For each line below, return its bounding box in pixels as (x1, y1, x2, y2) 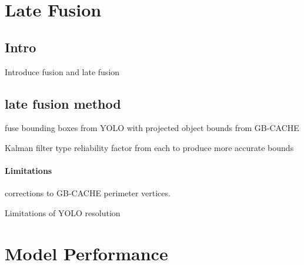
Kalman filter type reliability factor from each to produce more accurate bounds (5, 141, 294, 153)
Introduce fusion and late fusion (5, 65, 120, 78)
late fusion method (5, 94, 121, 112)
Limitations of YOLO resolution (5, 206, 121, 219)
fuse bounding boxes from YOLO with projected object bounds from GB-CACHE (5, 122, 299, 134)
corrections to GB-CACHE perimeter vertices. (5, 187, 171, 199)
